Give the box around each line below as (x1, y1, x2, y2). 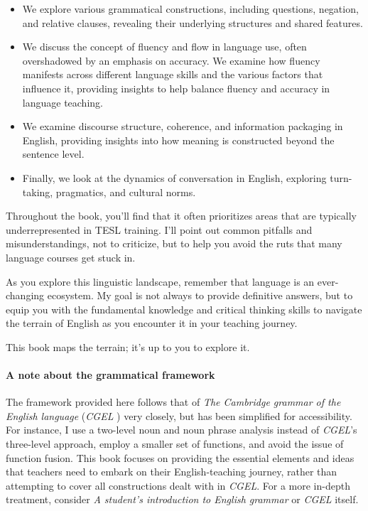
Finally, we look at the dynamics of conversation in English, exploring (22, 170, 327, 185)
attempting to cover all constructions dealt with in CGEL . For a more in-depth (6, 478, 350, 493)
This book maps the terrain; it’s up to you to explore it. (6, 339, 250, 354)
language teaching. (22, 95, 103, 109)
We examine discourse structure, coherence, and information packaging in (22, 119, 343, 134)
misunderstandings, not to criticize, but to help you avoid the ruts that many (6, 236, 342, 251)
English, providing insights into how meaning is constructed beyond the (22, 132, 335, 147)
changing (6, 288, 45, 303)
